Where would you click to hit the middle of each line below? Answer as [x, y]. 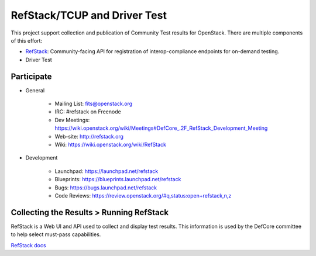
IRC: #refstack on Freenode [88, 112]
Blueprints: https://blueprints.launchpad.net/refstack [118, 179]
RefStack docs [28, 245]
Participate [31, 76]
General [35, 90]
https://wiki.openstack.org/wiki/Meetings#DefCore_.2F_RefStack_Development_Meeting [161, 128]
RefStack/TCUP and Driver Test [89, 15]
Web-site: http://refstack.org [89, 136]
